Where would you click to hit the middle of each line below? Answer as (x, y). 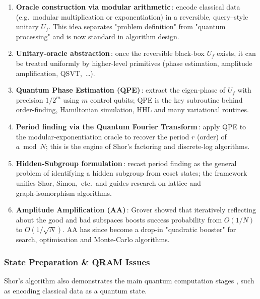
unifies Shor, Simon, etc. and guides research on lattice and (108, 182)
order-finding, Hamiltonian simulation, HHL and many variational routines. (132, 109)
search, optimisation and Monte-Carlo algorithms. (93, 239)
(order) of (212, 136)
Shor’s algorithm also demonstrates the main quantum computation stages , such (129, 281)
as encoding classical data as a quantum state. (76, 290)
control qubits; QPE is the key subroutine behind (166, 99)
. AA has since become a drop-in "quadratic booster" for (149, 229)
